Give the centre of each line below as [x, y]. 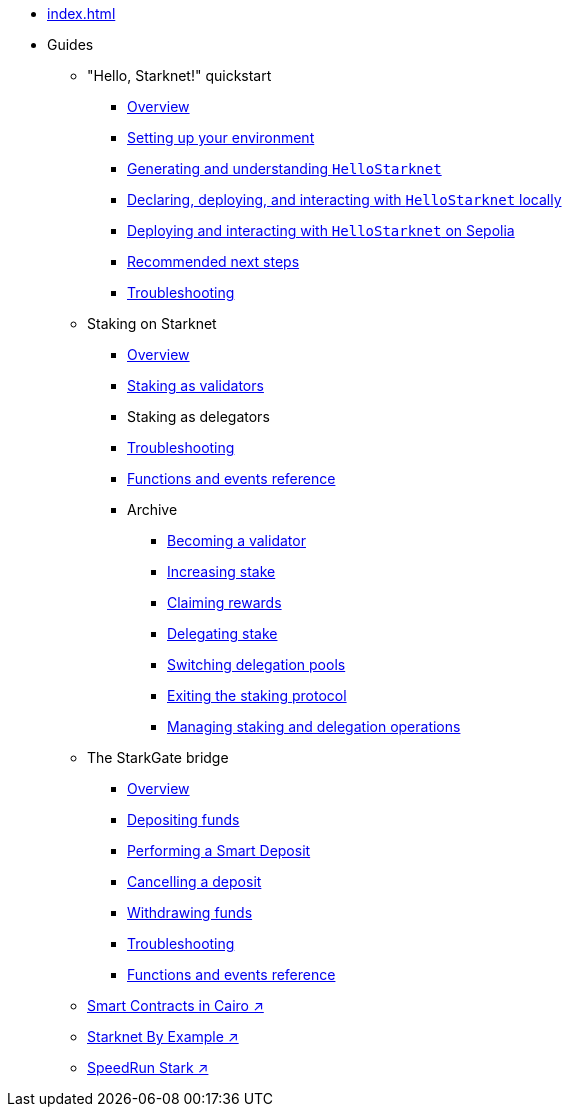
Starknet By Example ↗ [163, 1036]
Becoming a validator [236, 540]
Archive [152, 509]
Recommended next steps [213, 261]
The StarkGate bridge [158, 757]
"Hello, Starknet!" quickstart [179, 75]
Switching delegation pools [256, 664]
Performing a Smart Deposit [219, 850]
